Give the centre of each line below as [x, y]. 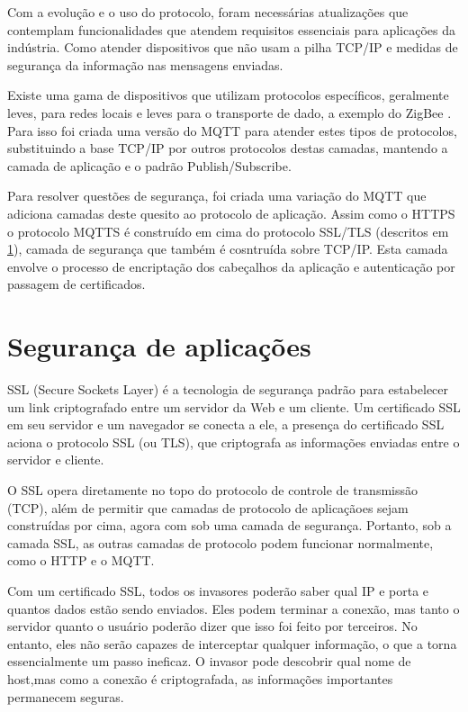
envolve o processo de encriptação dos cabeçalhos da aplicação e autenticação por [231, 266]
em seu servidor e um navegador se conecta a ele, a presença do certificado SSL [226, 424]
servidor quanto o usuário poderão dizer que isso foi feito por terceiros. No [212, 626]
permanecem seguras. [66, 696]
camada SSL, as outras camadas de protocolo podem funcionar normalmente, [220, 542]
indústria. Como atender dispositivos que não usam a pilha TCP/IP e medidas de [233, 47]
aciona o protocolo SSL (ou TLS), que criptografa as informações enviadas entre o [234, 442]
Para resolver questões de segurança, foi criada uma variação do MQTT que [217, 196]
